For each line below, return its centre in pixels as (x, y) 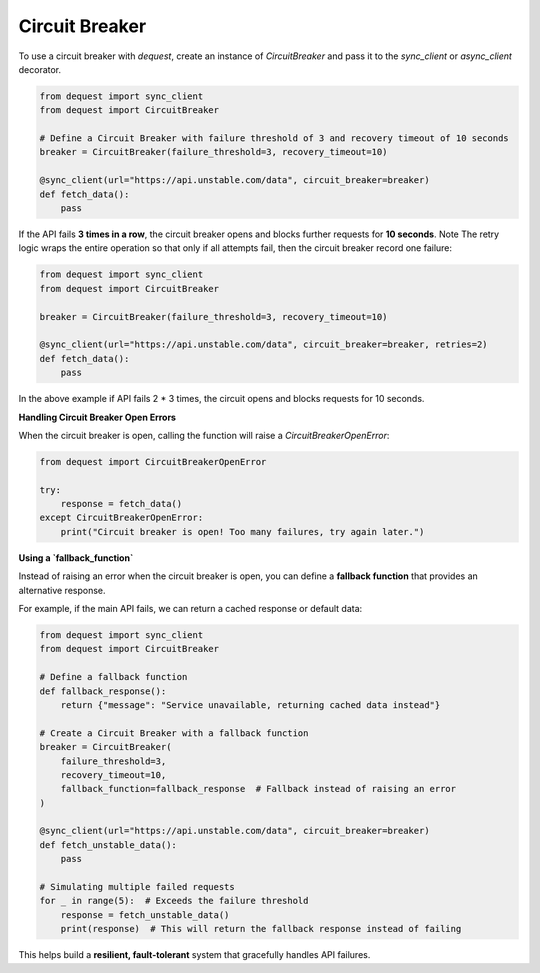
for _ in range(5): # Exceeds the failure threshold (174, 901)
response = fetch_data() (121, 504)
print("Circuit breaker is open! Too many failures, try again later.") (242, 531)
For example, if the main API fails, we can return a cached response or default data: (190, 608)
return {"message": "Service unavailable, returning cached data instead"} (250, 704)
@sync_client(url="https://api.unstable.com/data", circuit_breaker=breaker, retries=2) (264, 344)
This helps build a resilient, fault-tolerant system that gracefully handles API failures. (194, 955)
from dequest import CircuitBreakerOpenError (153, 461)
